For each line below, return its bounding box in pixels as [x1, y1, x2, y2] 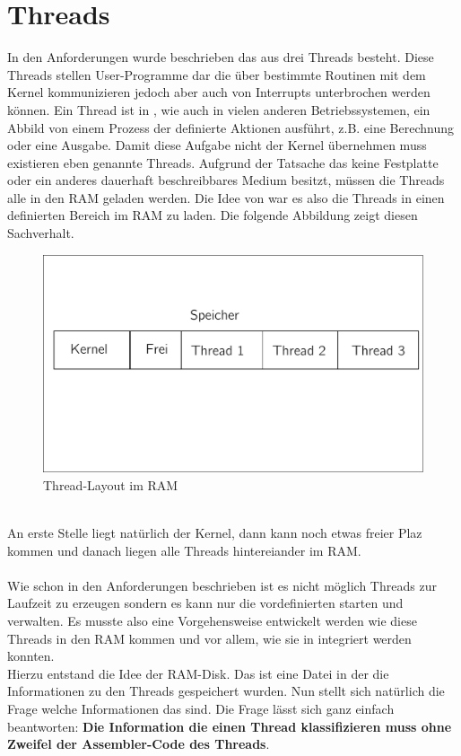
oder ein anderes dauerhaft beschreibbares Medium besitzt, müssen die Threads [7, 171, 445, 189]
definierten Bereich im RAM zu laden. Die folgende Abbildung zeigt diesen [7, 206, 418, 224]
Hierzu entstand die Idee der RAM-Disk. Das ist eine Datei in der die [7, 664, 389, 682]
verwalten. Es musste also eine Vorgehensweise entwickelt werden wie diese [7, 611, 417, 630]
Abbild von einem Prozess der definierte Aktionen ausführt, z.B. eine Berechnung [7, 118, 455, 136]
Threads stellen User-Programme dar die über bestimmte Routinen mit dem [7, 65, 426, 84]
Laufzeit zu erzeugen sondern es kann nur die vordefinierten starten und [7, 593, 404, 612]
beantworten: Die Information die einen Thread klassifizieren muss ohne [7, 716, 452, 735]
